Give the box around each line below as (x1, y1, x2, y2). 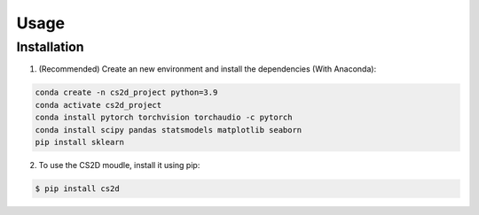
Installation (16, 39, 84, 55)
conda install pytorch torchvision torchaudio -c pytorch (35, 112, 293, 123)
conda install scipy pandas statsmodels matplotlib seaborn (35, 125, 302, 134)
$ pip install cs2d (35, 183, 120, 194)
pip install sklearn (35, 137, 124, 147)
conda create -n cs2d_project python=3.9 (35, 88, 218, 97)
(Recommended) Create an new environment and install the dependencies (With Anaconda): (38, 64, 377, 74)
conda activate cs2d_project (35, 100, 162, 110)
